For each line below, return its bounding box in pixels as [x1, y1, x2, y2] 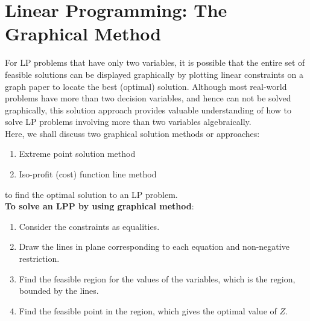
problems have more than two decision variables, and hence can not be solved [5, 92, 291, 104]
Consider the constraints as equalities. [19, 220, 160, 232]
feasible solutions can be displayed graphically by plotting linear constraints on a [5, 68, 303, 80]
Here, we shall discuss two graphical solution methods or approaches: [5, 127, 260, 139]
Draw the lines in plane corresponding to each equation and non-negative [19, 240, 289, 253]
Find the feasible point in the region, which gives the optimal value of [19, 304, 277, 317]
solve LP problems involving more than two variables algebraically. [5, 115, 251, 128]
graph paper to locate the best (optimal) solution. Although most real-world [5, 80, 287, 92]
